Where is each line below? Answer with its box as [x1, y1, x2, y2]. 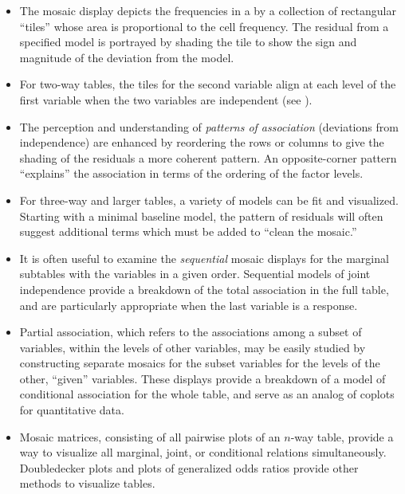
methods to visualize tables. [19, 475, 155, 492]
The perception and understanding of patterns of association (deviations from [19, 118, 399, 135]
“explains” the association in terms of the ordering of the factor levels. [19, 165, 364, 182]
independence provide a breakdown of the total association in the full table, [19, 280, 389, 297]
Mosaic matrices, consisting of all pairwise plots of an [19, 428, 281, 445]
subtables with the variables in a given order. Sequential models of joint [19, 265, 371, 282]
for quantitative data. [19, 402, 124, 418]
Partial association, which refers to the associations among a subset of [19, 323, 362, 340]
